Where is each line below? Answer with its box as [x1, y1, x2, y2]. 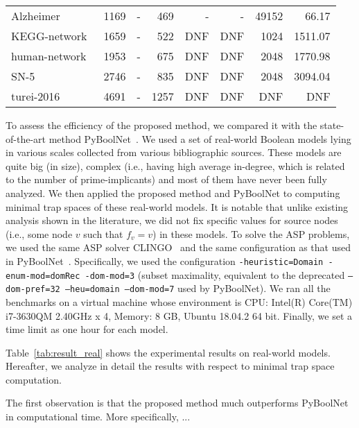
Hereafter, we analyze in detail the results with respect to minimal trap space [6, 359, 335, 373]
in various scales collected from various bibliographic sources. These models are [6, 145, 342, 160]
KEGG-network [11, 28, 87, 44]
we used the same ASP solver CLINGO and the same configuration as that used [6, 240, 351, 255]
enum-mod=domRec [6, 271, 80, 281]
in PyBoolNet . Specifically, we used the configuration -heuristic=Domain [6, 253, 324, 268]
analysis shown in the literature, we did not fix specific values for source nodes [6, 213, 338, 228]
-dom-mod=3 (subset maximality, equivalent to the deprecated [85, 267, 345, 282]
